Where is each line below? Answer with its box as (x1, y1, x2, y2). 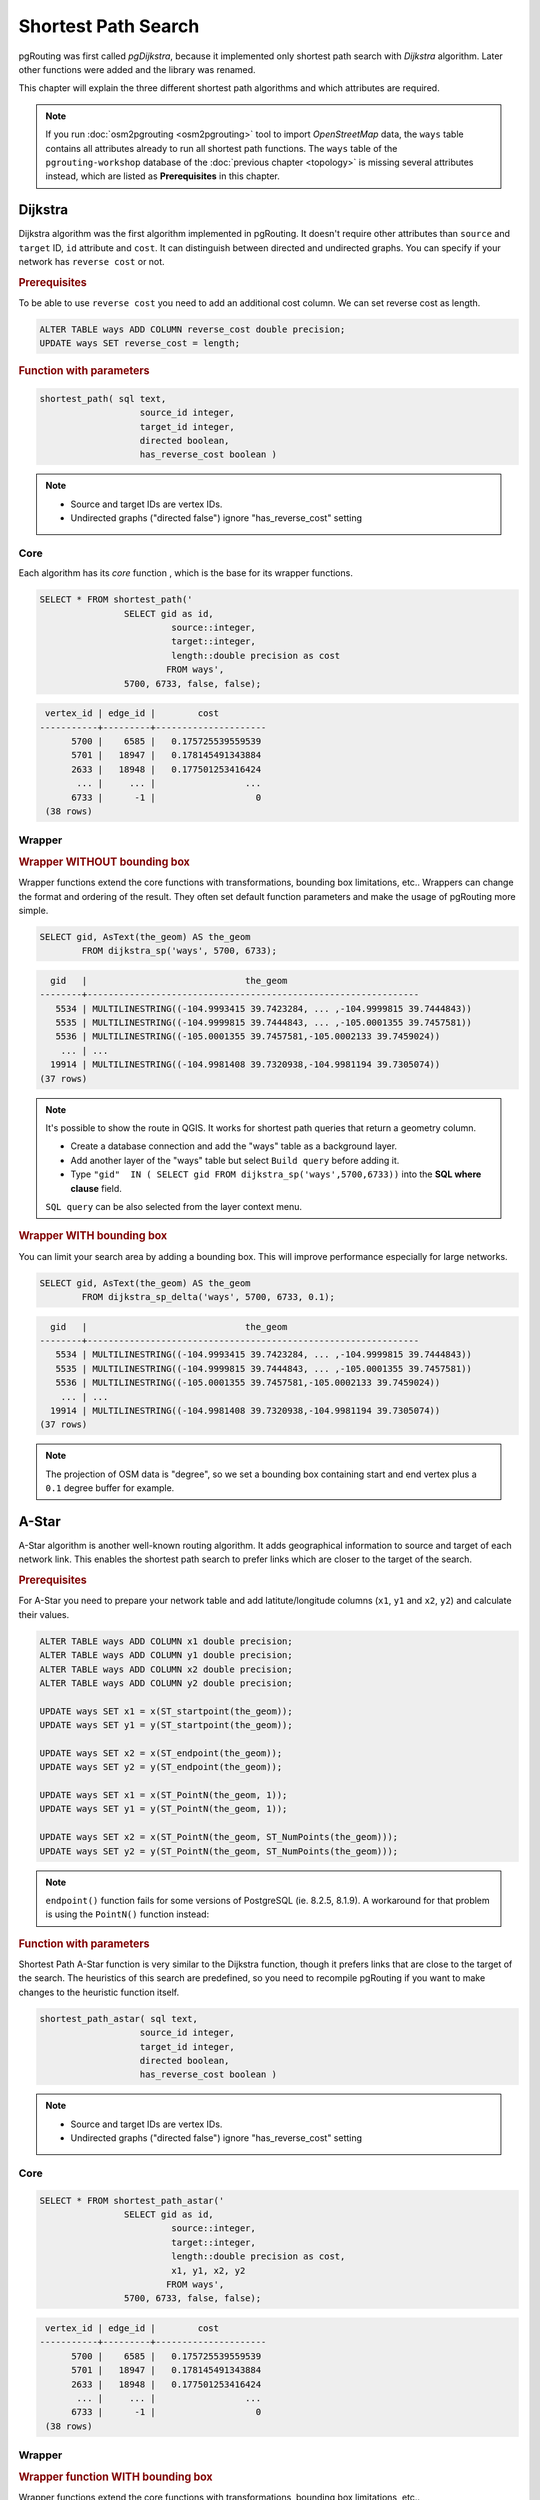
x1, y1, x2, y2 (171, 2265, 246, 2276)
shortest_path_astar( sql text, (39, 2013, 199, 2024)
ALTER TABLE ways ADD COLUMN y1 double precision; (39, 1650, 294, 1661)
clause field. (70, 1182, 122, 1194)
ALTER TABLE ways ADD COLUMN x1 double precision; (39, 1635, 294, 1647)
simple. (18, 904, 49, 916)
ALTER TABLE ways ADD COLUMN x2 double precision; (39, 1663, 294, 1675)
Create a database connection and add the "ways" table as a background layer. (70, 1140, 398, 1152)
